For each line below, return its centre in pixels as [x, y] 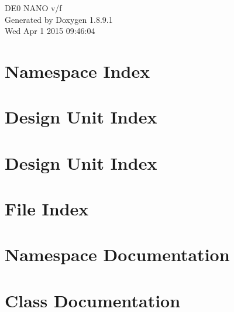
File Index [47, 209]
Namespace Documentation [117, 254]
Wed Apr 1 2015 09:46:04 [50, 31]
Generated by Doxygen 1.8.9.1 [59, 19]
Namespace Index [78, 71]
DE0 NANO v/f [33, 8]
